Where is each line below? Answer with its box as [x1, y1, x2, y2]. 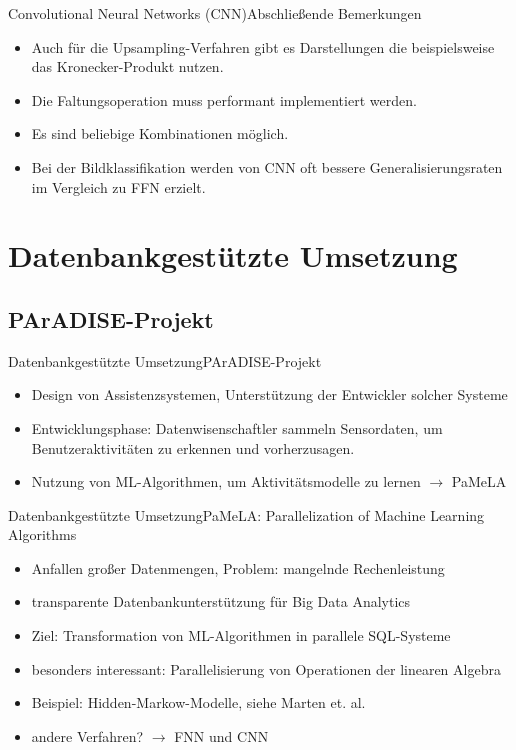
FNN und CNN [174, 725, 269, 746]
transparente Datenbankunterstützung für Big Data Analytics [31, 591, 411, 612]
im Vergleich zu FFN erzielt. [31, 176, 206, 197]
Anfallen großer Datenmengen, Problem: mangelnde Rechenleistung [31, 557, 445, 578]
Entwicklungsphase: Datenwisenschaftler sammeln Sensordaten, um [31, 417, 443, 438]
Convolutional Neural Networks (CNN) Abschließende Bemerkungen [8, 3, 422, 23]
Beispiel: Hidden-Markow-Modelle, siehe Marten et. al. [31, 692, 366, 713]
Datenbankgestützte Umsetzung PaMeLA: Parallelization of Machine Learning [8, 504, 485, 525]
